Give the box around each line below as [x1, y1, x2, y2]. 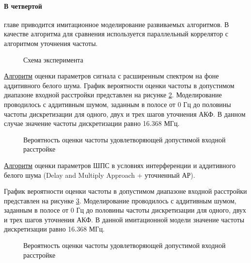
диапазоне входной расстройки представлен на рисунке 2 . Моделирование [4, 90, 222, 100]
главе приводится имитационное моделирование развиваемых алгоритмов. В [4, 19, 229, 29]
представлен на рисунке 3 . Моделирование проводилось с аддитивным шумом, [4, 195, 236, 205]
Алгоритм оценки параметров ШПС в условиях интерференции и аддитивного [4, 160, 235, 170]
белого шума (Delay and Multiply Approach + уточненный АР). [4, 170, 195, 180]
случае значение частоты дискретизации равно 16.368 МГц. [4, 118, 180, 128]
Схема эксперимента [23, 54, 83, 64]
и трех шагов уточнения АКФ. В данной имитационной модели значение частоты [4, 214, 245, 224]
